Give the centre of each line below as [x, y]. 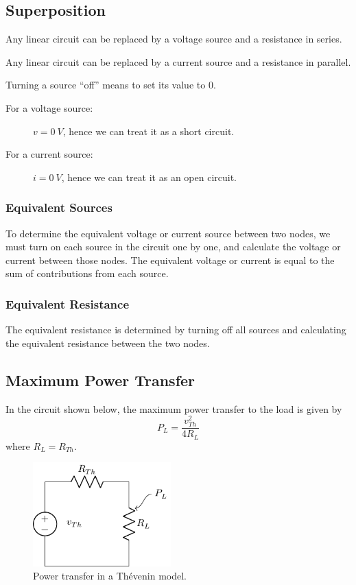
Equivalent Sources [59, 207]
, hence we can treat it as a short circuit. [149, 131]
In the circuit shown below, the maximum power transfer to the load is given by [174, 408]
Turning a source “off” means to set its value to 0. [111, 85]
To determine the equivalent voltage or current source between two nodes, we [168, 233]
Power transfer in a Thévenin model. [110, 576]
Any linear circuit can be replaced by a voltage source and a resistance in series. [174, 39]
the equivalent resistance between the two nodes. [108, 343]
